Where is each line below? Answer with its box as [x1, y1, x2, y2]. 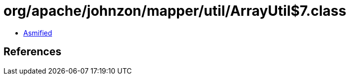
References [3, 45, 61, 58]
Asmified [23, 28, 53, 37]
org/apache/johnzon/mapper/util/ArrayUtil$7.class [3, 2, 347, 19]
